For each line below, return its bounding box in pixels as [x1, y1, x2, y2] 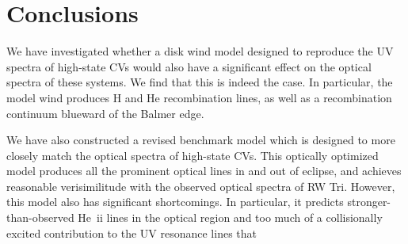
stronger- [347, 193, 391, 210]
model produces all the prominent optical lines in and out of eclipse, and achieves [6, 162, 402, 179]
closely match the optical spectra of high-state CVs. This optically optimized [6, 147, 379, 163]
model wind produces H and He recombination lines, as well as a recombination [6, 89, 392, 105]
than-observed [6, 209, 74, 226]
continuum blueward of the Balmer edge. [6, 105, 204, 121]
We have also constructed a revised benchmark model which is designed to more [6, 132, 395, 148]
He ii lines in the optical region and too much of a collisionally [78, 209, 383, 226]
